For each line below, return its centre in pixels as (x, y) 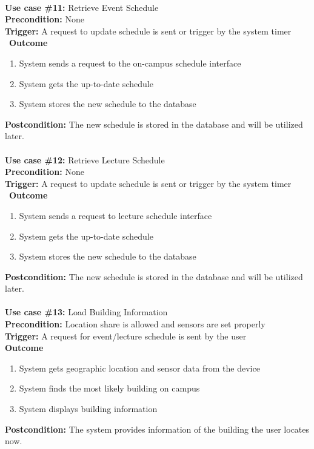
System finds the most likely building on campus (109, 388)
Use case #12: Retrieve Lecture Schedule (85, 159)
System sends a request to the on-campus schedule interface (130, 63)
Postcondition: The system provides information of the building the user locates (157, 429)
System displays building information (88, 409)
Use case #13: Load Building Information (86, 312)
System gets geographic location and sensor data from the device (139, 368)
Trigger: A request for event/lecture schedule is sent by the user (126, 336)
